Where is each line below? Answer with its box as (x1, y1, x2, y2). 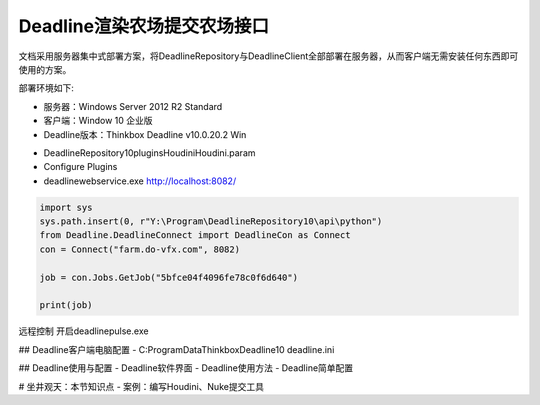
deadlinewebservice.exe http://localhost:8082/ (43, 175, 237, 187)
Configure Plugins (43, 161, 118, 173)
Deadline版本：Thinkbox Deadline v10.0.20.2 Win (43, 128, 247, 140)
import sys (39, 201, 93, 213)
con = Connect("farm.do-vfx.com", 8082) (39, 243, 240, 255)
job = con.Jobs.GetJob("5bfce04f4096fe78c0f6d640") (39, 271, 299, 283)
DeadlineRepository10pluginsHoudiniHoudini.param (43, 146, 256, 159)
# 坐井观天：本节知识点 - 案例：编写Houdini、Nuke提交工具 (18, 380, 265, 392)
